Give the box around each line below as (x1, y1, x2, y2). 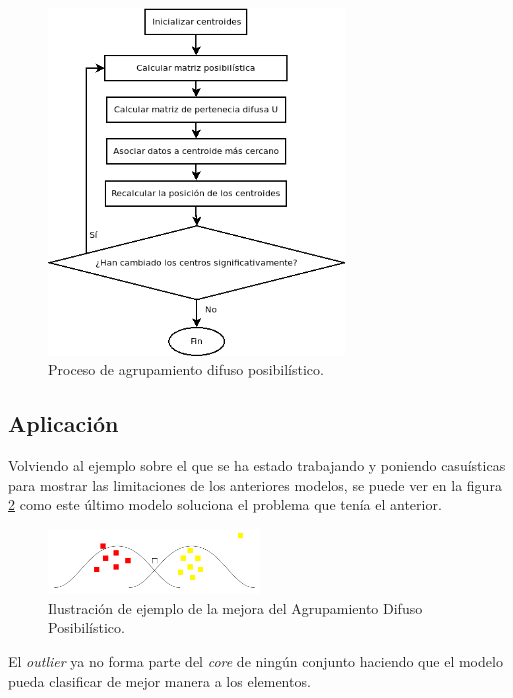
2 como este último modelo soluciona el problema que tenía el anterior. (8, 494, 442, 515)
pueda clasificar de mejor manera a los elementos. (8, 670, 311, 691)
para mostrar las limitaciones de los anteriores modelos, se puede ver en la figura (8, 474, 502, 495)
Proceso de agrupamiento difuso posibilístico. (48, 359, 324, 380)
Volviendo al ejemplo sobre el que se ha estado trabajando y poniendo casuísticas (8, 454, 506, 475)
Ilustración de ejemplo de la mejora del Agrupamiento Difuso (48, 597, 423, 618)
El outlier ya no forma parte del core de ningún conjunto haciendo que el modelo (8, 651, 503, 672)
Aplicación (8, 408, 119, 439)
